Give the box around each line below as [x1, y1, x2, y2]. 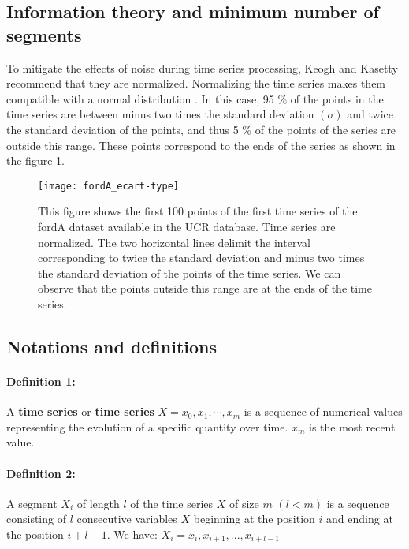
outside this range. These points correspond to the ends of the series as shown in [6, 136, 396, 153]
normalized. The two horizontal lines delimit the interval [38, 233, 310, 250]
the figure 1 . [6, 152, 65, 169]
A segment [6, 495, 58, 511]
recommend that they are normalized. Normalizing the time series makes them [6, 75, 386, 91]
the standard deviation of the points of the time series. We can [38, 264, 341, 281]
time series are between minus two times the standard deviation [6, 106, 314, 122]
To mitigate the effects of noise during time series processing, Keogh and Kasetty [6, 59, 398, 76]
